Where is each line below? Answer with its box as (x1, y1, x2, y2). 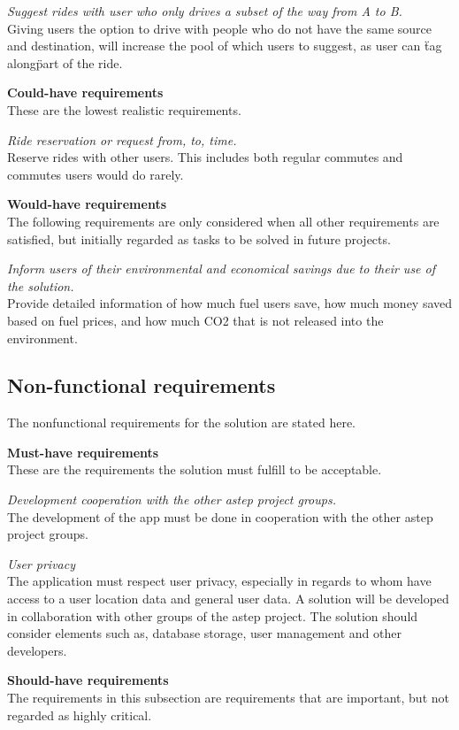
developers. (7, 641, 67, 659)
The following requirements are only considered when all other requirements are (7, 211, 440, 230)
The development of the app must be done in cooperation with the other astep (7, 507, 433, 526)
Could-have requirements (7, 83, 164, 102)
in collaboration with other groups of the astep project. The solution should (7, 606, 418, 625)
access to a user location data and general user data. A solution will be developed (7, 589, 449, 608)
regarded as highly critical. (7, 705, 152, 724)
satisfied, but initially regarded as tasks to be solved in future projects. (7, 229, 391, 248)
